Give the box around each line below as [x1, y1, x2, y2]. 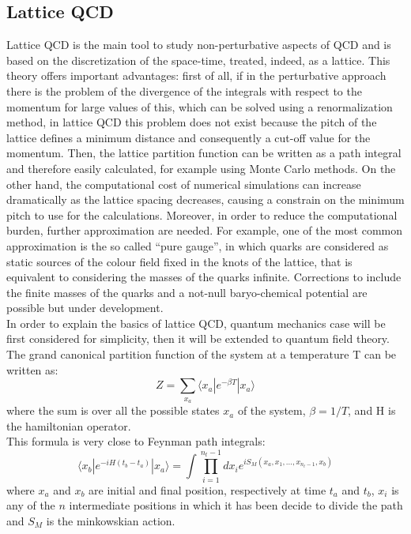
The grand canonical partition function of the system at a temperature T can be [6, 346, 397, 363]
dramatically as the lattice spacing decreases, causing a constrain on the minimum [6, 191, 405, 208]
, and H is [348, 402, 396, 419]
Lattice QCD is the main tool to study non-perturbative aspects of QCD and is [6, 36, 391, 53]
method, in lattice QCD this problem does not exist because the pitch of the [6, 114, 377, 130]
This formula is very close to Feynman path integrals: [6, 433, 266, 449]
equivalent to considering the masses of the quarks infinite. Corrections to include [6, 269, 402, 285]
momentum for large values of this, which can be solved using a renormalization [6, 98, 393, 115]
